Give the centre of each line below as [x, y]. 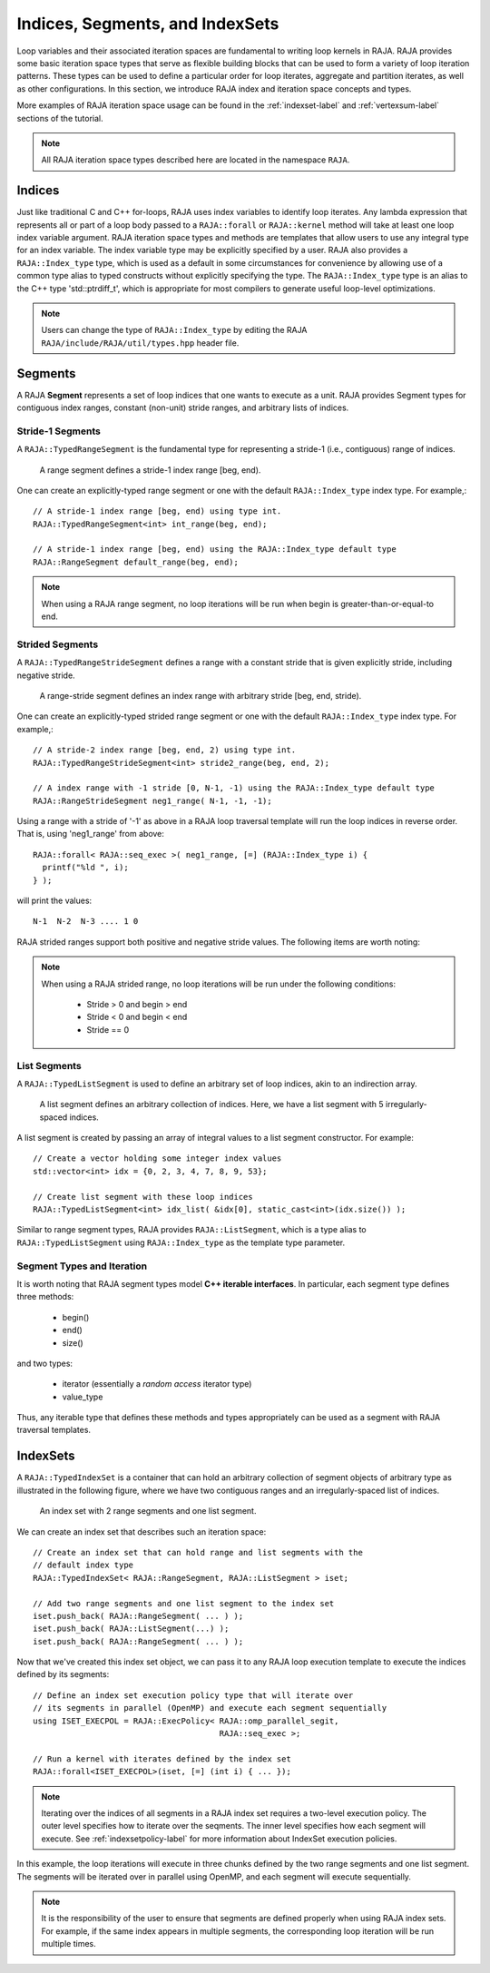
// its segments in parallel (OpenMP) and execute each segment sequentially [210, 1708]
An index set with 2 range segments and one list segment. [148, 1511]
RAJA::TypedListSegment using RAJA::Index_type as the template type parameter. [181, 1242]
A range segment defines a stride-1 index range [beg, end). [150, 470]
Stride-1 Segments [59, 431]
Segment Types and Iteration [82, 1266]
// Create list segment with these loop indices [143, 1197]
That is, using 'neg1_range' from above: [91, 834]
